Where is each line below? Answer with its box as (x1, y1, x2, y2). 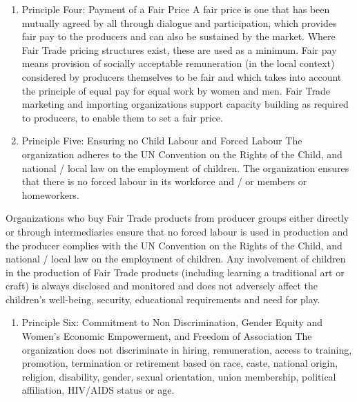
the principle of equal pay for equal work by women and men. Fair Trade (21, 83, 330, 97)
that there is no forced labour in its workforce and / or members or (21, 174, 307, 189)
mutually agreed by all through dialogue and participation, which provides (21, 15, 337, 30)
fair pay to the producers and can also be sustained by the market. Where (21, 29, 336, 44)
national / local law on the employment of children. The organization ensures (21, 160, 349, 175)
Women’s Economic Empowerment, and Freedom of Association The (21, 329, 312, 343)
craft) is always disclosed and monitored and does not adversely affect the (6, 278, 318, 293)
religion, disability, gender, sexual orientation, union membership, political (21, 369, 336, 383)
